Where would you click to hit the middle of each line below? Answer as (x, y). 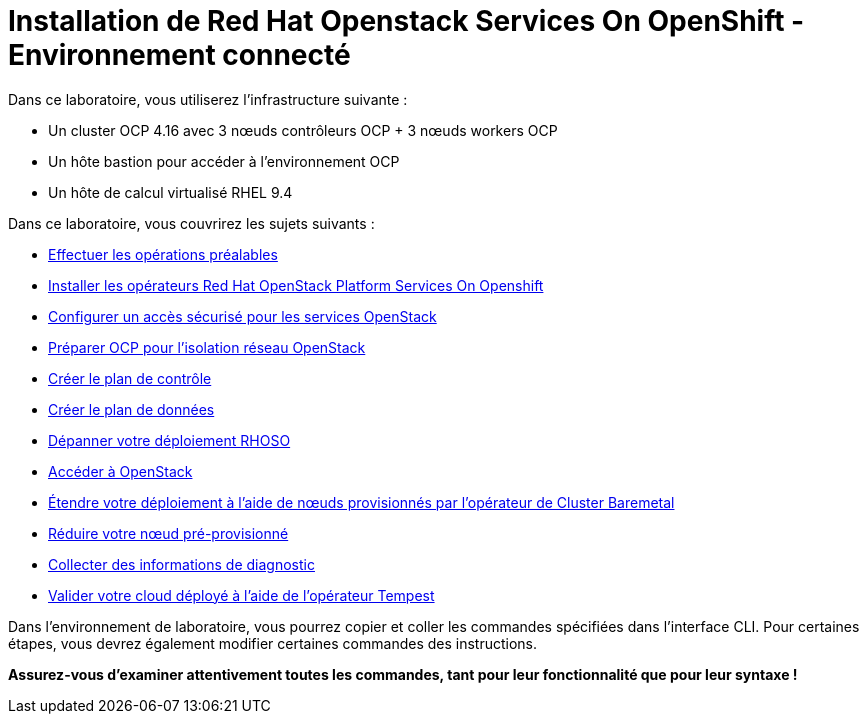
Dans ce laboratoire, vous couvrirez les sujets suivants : (191, 223)
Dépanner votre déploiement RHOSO (169, 440)
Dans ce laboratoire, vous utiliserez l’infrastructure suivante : (208, 99)
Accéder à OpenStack (120, 471)
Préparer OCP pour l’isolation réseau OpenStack (207, 347)
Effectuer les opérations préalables (163, 254)
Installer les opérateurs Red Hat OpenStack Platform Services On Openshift (296, 285)
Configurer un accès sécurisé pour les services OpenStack (242, 316)
